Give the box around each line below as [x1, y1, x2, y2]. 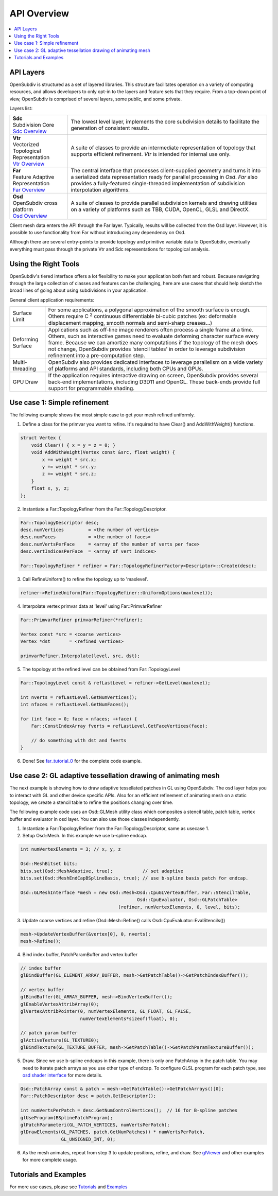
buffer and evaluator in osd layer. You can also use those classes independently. [9, 816, 180, 822]
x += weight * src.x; [42, 456, 97, 463]
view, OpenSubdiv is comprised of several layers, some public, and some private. [9, 96, 182, 102]
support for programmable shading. [48, 384, 135, 392]
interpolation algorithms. [71, 186, 130, 193]
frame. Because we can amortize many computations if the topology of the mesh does [48, 339, 258, 346]
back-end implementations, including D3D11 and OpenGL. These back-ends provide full [48, 378, 260, 385]
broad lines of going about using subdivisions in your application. [9, 287, 148, 293]
